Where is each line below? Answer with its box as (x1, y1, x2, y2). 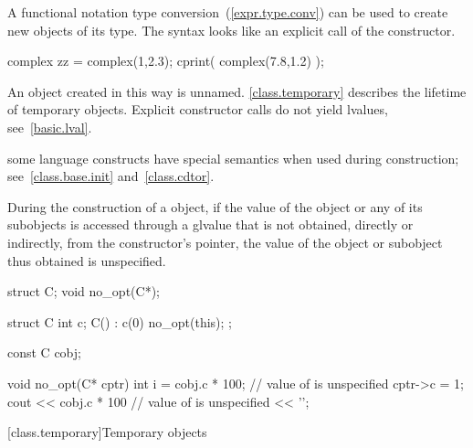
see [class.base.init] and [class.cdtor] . (7, 166, 215, 186)
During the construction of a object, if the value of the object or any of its (7, 197, 423, 216)
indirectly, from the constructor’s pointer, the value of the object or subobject (7, 232, 443, 251)
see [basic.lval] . (7, 117, 92, 136)
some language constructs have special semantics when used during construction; (7, 148, 459, 167)
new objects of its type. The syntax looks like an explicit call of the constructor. (7, 20, 456, 39)
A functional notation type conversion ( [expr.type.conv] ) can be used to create (7, 3, 448, 21)
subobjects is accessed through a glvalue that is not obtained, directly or (7, 215, 414, 234)
